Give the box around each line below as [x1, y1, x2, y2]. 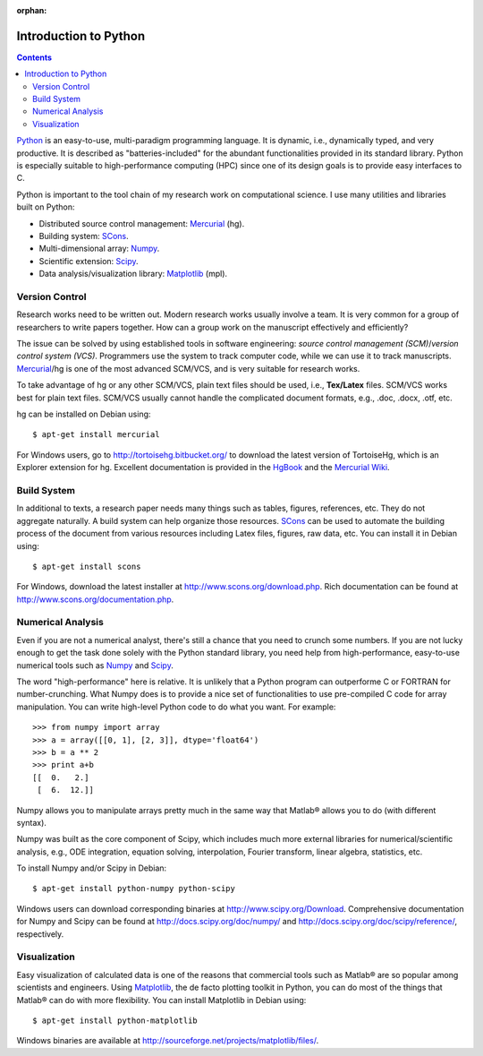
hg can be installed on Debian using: [16, 408, 151, 420]
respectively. [16, 928, 64, 940]
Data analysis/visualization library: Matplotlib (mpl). [38, 269, 228, 279]
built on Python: [16, 202, 75, 212]
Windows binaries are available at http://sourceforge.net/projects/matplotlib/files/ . [16, 1035, 319, 1046]
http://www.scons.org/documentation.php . [16, 594, 174, 605]
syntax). [16, 817, 47, 828]
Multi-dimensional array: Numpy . [38, 243, 160, 254]
